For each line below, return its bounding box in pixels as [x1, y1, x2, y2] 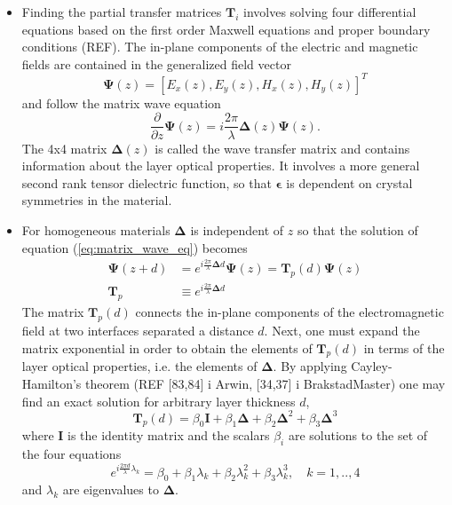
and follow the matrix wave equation [21, 93, 221, 112]
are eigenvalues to [62, 480, 159, 499]
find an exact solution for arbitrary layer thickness [21, 391, 296, 410]
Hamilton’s [21, 375, 82, 392]
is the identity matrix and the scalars [67, 426, 270, 445]
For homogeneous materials [21, 220, 170, 239]
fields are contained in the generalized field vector [21, 54, 291, 73]
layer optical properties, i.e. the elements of [21, 357, 258, 375]
